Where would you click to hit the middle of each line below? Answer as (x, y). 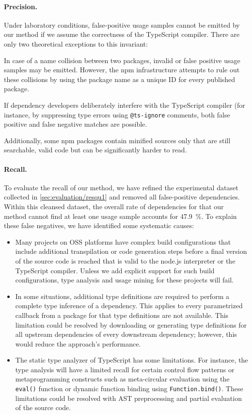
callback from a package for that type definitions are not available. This (122, 315)
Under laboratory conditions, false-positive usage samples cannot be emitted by (122, 25)
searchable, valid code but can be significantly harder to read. (95, 150)
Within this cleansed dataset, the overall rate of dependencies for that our (114, 206)
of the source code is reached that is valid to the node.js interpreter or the (125, 260)
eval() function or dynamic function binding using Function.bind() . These (129, 389)
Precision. (21, 6)
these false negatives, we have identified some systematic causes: (99, 225)
